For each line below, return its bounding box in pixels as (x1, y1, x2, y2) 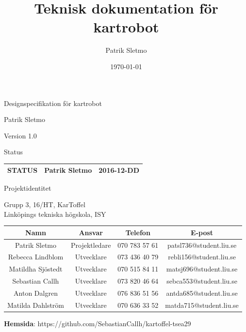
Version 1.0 (4, 130, 37, 140)
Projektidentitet (4, 183, 51, 193)
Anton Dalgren (14, 287, 58, 298)
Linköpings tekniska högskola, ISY (4, 209, 106, 219)
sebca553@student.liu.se (166, 276, 237, 286)
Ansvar (79, 227, 103, 237)
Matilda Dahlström (7, 300, 64, 310)
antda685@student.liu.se (166, 287, 238, 298)
